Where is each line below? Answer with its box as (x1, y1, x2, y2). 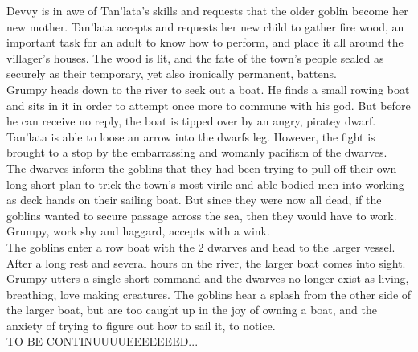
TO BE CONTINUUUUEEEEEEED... (6, 333, 199, 350)
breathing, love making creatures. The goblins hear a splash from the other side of (6, 285, 412, 302)
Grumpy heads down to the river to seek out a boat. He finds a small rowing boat (6, 80, 410, 97)
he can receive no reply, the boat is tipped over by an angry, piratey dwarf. (6, 113, 376, 129)
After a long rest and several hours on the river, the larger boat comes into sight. (6, 254, 406, 271)
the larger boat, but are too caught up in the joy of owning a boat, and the (6, 301, 377, 318)
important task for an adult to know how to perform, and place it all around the (6, 34, 404, 51)
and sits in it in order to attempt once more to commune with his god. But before (6, 96, 411, 113)
